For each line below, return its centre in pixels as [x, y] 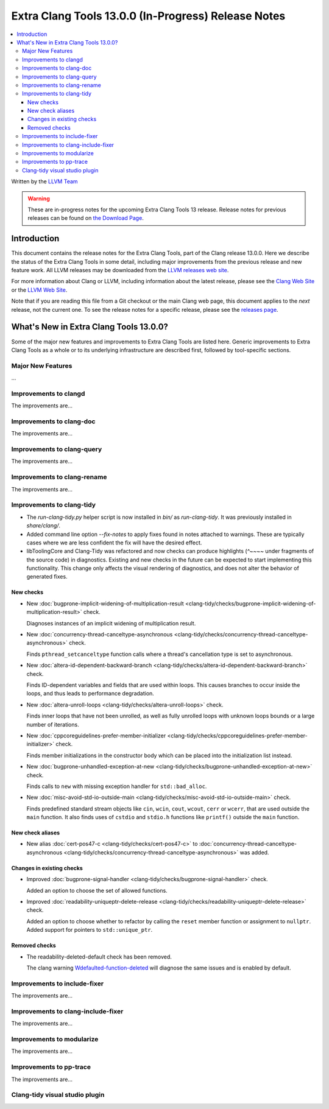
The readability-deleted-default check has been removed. [99, 957]
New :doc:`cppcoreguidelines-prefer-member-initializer [96, 735]
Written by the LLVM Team [45, 181]
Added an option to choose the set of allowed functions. [97, 890]
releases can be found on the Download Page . [86, 218]
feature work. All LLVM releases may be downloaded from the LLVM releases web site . [120, 270]
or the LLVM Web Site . [39, 290]
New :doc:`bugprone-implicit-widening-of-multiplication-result [105, 604]
